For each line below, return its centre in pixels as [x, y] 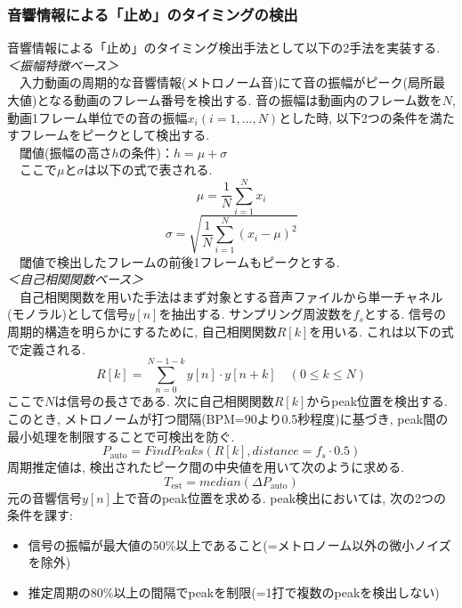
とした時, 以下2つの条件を [354, 117]
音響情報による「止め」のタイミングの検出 [153, 14]
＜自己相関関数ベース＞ [76, 279]
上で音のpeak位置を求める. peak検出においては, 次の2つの [279, 497]
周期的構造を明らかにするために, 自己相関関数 [142, 332]
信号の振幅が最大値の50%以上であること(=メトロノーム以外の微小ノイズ [239, 544]
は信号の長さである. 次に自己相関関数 [164, 401]
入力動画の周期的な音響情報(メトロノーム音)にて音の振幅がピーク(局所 [226, 82]
